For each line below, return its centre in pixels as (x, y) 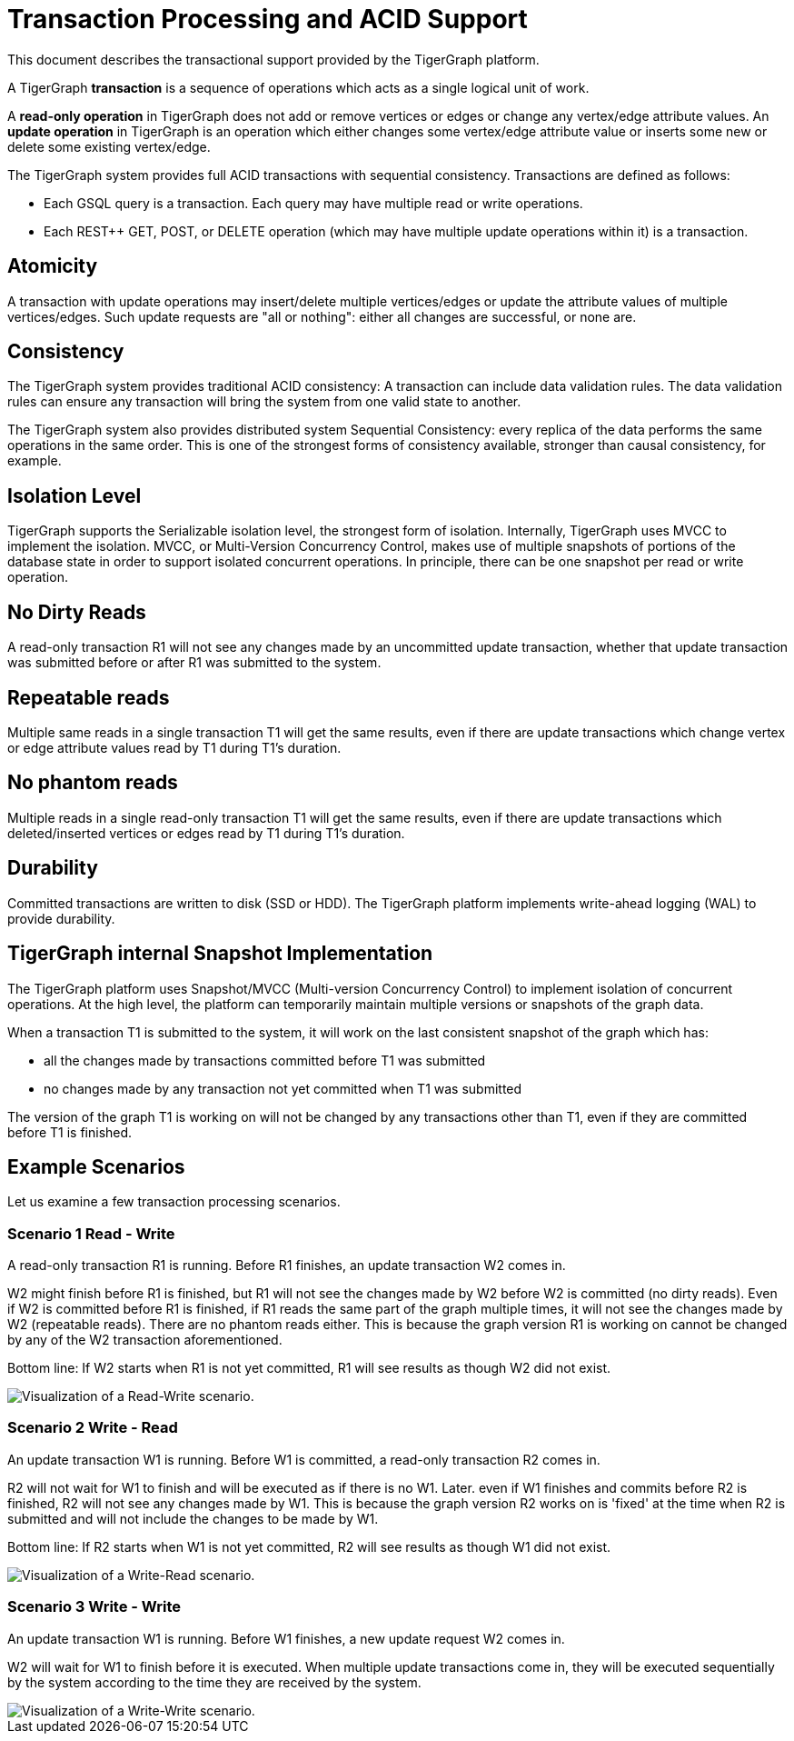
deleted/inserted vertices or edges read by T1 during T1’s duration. (206, 833)
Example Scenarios (96, 1166)
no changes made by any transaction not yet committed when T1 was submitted (283, 1088)
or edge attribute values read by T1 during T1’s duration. (174, 747)
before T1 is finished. (70, 1132)
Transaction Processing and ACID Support (268, 19)
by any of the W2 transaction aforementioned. (145, 1340)
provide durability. (61, 918)
